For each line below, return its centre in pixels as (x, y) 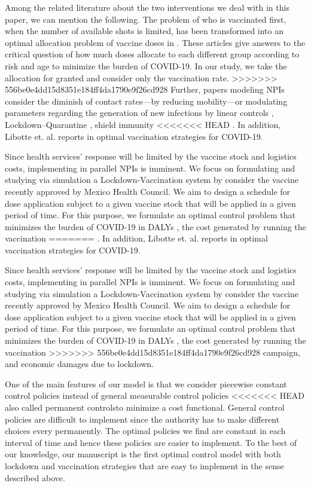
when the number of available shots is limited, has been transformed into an (144, 31)
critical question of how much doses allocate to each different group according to (152, 54)
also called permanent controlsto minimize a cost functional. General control (145, 407)
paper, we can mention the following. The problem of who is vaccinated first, (146, 19)
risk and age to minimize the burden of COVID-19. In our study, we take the (146, 65)
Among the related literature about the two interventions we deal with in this (147, 7)
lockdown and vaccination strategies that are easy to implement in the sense (144, 465)
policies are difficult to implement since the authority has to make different (142, 419)
